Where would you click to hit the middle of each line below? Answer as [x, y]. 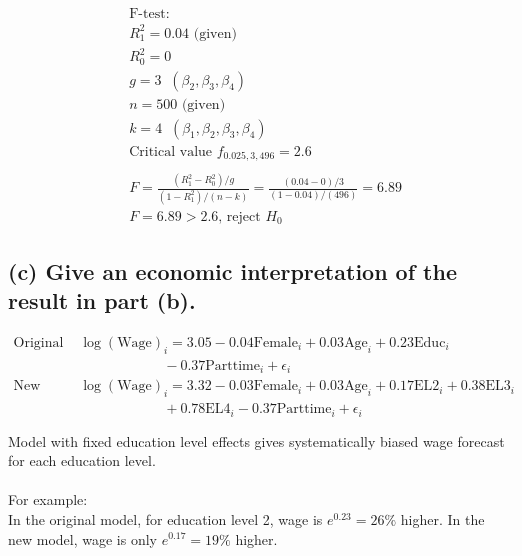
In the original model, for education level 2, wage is [165, 518]
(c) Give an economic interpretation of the [232, 270]
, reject [239, 216]
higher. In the [442, 518]
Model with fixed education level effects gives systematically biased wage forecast [256, 440]
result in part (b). [102, 300]
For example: [48, 499]
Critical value [171, 151]
